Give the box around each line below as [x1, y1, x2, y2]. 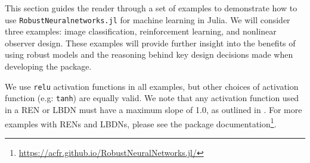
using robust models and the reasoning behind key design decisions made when [5, 48, 293, 61]
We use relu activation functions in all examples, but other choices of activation [5, 80, 299, 92]
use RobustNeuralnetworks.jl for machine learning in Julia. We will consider [5, 13, 290, 26]
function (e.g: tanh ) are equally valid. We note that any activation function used [5, 92, 299, 104]
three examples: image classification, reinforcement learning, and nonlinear [5, 25, 277, 37]
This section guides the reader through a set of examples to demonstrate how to [5, 2, 297, 14]
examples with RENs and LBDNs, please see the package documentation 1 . [5, 115, 277, 130]
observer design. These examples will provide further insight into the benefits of [5, 36, 296, 49]
